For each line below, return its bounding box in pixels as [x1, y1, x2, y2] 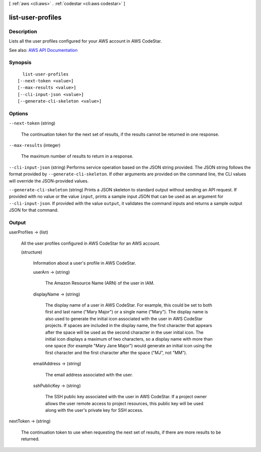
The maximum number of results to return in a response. [21, 153, 134, 159]
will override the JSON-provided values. [9, 178, 89, 184]
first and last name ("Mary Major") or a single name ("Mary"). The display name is [45, 309, 208, 315]
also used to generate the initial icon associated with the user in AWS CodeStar [45, 315, 203, 322]
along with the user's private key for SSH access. [45, 407, 144, 413]
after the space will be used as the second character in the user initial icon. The [45, 329, 204, 335]
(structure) [21, 249, 43, 255]
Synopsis [9, 59, 31, 66]
